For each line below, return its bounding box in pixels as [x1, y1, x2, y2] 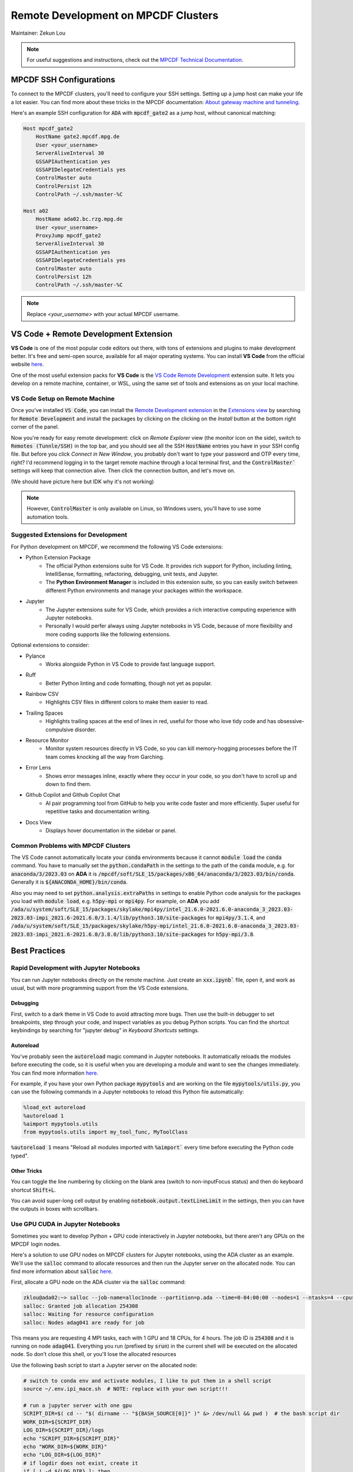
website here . [11, 361, 44, 368]
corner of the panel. [11, 423, 59, 430]
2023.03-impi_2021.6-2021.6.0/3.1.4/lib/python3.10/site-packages [11, 914, 207, 921]
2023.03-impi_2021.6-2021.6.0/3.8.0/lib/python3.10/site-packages [11, 931, 207, 937]
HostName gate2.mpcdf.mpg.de [35, 133, 120, 140]
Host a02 [23, 207, 49, 214]
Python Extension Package [25, 554, 91, 561]
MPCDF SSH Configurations [11, 75, 115, 85]
